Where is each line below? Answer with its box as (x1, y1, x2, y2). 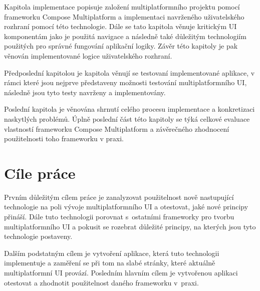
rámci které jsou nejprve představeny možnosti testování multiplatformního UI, (4, 77, 247, 88)
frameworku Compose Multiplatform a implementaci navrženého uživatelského (4, 11, 244, 22)
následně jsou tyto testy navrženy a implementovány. (4, 87, 166, 97)
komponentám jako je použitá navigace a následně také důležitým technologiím (4, 31, 246, 41)
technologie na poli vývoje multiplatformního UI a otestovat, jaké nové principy (4, 201, 248, 212)
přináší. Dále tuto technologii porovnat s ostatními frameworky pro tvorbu (4, 211, 234, 222)
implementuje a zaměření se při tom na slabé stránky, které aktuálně (4, 257, 215, 268)
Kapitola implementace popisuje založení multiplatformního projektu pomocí (4, 2, 240, 12)
